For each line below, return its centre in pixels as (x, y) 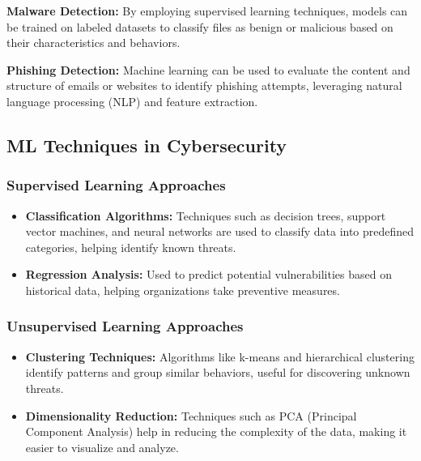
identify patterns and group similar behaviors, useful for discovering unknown (218, 372)
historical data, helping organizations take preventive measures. (183, 290)
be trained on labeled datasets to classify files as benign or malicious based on (200, 26)
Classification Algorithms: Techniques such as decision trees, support (206, 215)
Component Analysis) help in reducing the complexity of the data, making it (216, 431)
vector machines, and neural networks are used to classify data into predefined (220, 231)
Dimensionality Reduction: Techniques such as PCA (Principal (191, 415)
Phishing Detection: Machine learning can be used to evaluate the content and (208, 69)
